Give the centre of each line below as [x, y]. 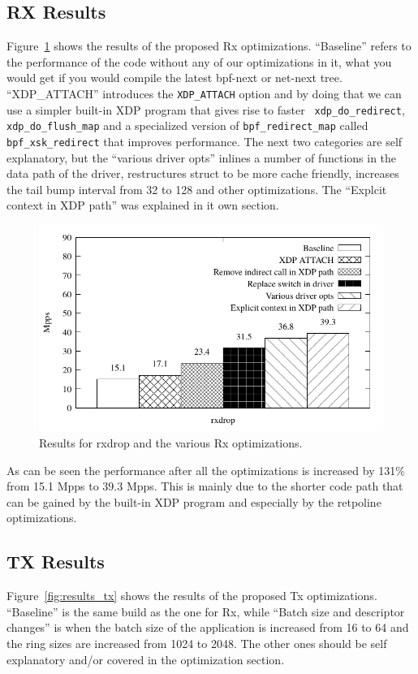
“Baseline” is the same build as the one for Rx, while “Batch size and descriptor [206, 611]
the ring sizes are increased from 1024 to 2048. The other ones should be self [197, 643]
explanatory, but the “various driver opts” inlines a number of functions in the [202, 157]
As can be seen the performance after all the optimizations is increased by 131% [206, 470]
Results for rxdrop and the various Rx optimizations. [171, 442]
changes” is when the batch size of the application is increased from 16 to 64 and [208, 627]
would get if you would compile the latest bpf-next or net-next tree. [175, 78]
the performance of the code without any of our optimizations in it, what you [199, 61]
